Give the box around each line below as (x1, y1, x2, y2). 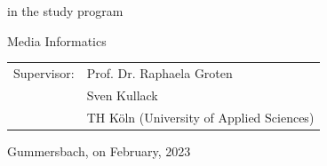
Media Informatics (7, 31, 107, 50)
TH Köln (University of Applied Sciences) (86, 107, 315, 126)
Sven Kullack (86, 85, 158, 104)
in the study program (7, 2, 124, 20)
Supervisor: (13, 63, 75, 82)
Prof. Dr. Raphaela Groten (86, 63, 233, 82)
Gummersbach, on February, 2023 (7, 141, 191, 160)
